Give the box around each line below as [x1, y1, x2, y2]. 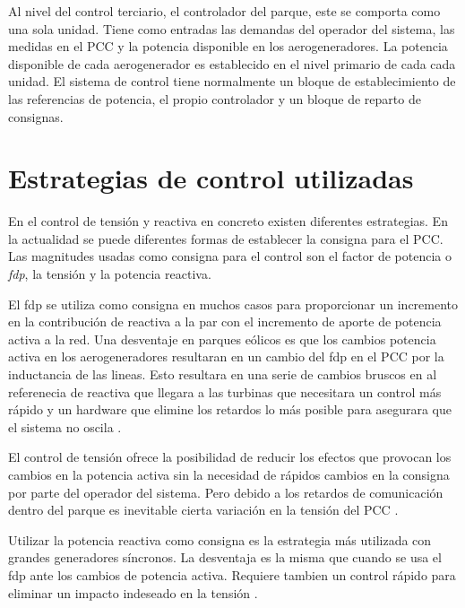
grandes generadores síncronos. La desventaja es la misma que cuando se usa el [8, 548, 442, 567]
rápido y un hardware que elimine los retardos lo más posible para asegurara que [8, 400, 452, 419]
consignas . [8, 107, 64, 126]
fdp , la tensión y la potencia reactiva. [8, 265, 211, 283]
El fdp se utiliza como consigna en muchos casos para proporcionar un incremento [8, 294, 459, 313]
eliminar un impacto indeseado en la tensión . [8, 583, 258, 602]
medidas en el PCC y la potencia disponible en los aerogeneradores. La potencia [8, 37, 448, 56]
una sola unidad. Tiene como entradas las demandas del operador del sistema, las [8, 19, 455, 38]
